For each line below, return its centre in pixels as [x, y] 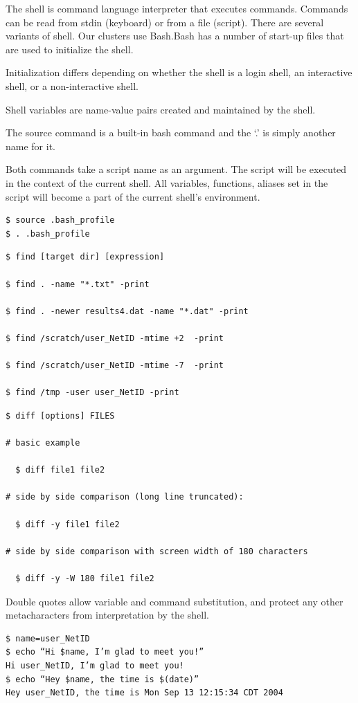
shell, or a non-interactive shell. [72, 85]
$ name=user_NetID [48, 638]
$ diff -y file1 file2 [68, 524]
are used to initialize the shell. [70, 49]
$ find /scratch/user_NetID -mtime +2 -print [115, 338]
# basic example [43, 443]
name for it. [30, 146]
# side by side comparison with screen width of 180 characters [157, 551]
